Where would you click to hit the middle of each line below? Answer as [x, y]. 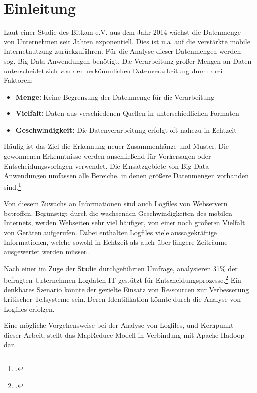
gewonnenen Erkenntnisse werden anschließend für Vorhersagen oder [107, 156]
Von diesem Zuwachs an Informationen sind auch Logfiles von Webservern [116, 203]
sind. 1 [13, 186]
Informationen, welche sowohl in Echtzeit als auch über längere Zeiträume [116, 242]
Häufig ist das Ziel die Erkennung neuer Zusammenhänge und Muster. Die [117, 146]
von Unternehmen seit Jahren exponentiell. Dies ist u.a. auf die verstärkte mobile [127, 41]
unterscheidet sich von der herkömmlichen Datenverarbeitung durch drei [113, 70]
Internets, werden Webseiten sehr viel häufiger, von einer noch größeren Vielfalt [125, 223]
